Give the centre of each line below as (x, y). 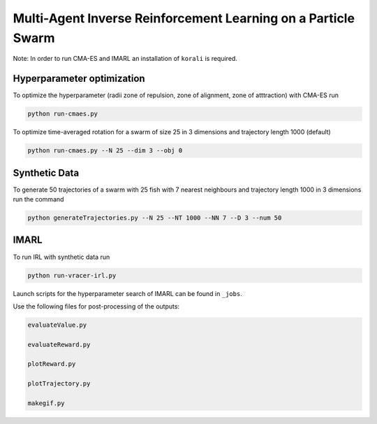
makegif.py (46, 403)
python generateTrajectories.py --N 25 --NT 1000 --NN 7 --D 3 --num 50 (155, 218)
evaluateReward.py (59, 344)
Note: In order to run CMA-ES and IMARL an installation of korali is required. (125, 59)
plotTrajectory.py (59, 384)
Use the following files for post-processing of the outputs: (96, 306)
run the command (38, 199)
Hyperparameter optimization (79, 79)
